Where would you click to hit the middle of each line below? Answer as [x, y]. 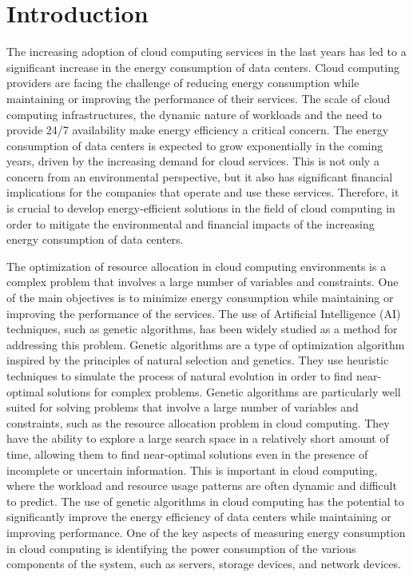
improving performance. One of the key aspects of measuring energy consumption [206, 532]
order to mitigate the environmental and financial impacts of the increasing [191, 223]
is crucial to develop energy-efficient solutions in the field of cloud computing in [201, 208]
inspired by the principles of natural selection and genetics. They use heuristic [198, 360]
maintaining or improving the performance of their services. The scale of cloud [199, 98]
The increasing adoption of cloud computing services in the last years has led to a [206, 52]
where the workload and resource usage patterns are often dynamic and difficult [202, 485]
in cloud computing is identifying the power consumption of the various [181, 548]
